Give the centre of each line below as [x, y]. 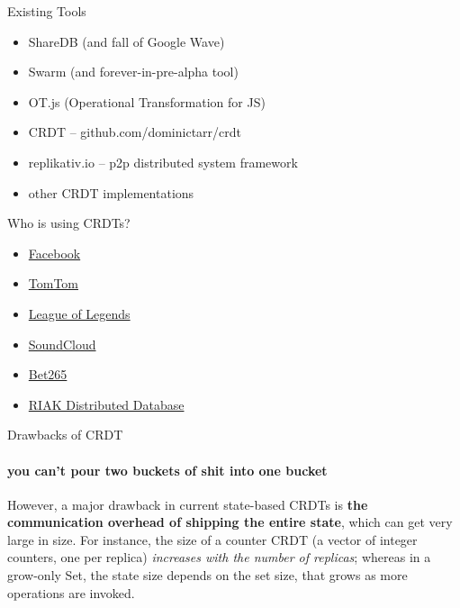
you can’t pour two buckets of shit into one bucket [167, 470]
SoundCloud [62, 344]
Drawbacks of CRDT [65, 435]
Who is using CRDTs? [69, 223]
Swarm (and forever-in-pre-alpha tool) [133, 72]
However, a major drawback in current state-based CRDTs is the [188, 504]
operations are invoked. [71, 592]
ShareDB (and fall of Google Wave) [126, 41]
